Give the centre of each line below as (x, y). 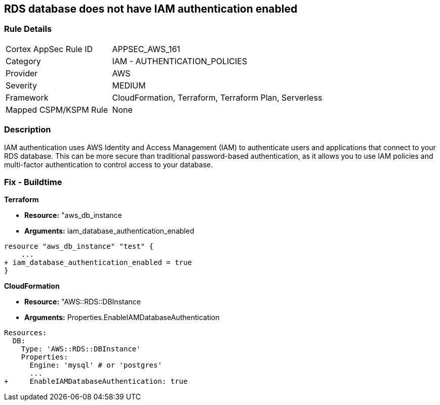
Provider (22, 73)
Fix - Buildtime (33, 182)
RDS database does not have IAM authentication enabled (151, 9)
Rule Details (28, 29)
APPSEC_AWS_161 (146, 49)
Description (28, 130)
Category (23, 61)
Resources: (26, 333)
